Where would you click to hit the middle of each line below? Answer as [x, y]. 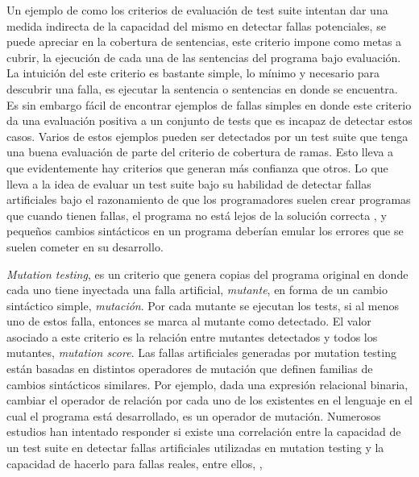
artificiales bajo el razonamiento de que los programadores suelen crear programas [209, 199]
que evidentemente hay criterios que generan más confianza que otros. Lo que [197, 167]
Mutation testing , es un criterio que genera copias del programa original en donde [207, 274]
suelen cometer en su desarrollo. [85, 246]
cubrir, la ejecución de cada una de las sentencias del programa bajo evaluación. [204, 57]
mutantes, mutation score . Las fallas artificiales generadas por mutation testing [201, 353]
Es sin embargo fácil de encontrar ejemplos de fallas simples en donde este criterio [209, 104]
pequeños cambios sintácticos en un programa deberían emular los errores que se [205, 231]
